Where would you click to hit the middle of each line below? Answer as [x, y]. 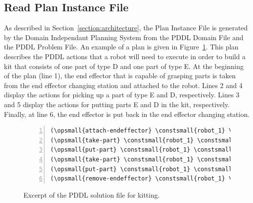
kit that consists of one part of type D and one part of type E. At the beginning [124, 66]
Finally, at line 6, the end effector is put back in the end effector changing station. [127, 114]
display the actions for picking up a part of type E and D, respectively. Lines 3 [122, 95]
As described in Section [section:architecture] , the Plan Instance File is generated [126, 28]
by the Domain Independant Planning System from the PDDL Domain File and [124, 37]
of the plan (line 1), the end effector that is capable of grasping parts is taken [120, 76]
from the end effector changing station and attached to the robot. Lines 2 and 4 [123, 85]
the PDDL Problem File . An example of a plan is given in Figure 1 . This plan [121, 47]
